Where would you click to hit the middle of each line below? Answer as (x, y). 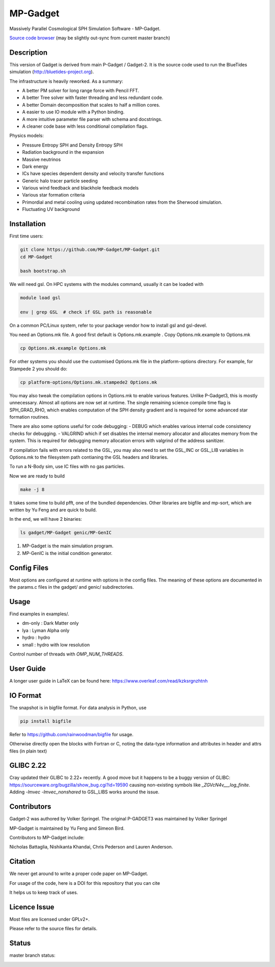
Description (29, 52)
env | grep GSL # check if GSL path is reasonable (86, 312)
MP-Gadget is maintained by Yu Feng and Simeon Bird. (67, 828)
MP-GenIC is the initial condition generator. (67, 553)
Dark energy (35, 166)
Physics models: (27, 136)
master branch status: (32, 955)
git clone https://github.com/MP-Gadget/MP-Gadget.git (90, 250)
